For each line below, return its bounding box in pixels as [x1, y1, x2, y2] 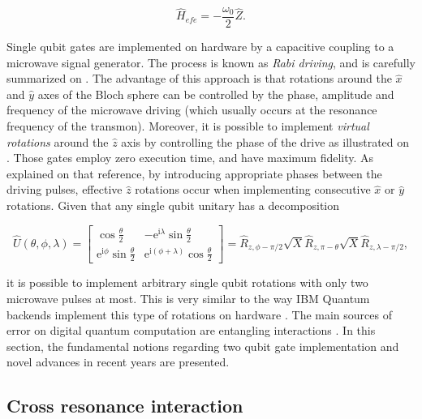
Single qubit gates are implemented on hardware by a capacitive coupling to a [6, 38, 394, 55]
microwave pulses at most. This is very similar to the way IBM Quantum [6, 290, 370, 307]
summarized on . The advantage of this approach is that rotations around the [6, 70, 392, 87]
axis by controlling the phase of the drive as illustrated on [121, 133, 410, 150]
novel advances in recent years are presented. [6, 353, 230, 370]
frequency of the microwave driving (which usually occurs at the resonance [6, 101, 377, 118]
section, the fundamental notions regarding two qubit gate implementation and [6, 337, 399, 354]
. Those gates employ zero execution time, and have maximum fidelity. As [6, 149, 374, 166]
